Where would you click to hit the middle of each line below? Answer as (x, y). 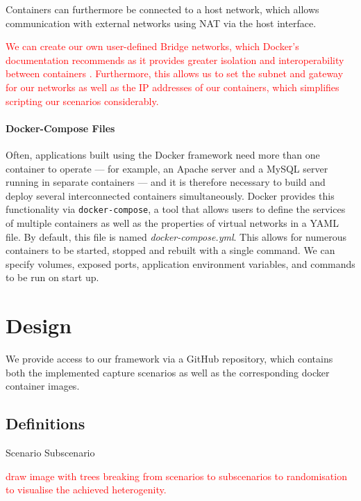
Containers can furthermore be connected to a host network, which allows (162, 9)
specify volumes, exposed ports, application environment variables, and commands (180, 263)
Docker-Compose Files (60, 128)
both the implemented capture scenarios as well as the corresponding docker (168, 372)
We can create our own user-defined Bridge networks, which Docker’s (152, 46)
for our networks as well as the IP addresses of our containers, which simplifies (173, 87)
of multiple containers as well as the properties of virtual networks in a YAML (172, 222)
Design (39, 325)
